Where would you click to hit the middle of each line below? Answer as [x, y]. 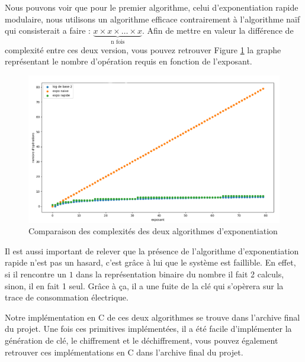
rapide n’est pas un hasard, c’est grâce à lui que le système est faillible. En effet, [150, 262]
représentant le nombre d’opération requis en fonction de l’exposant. [129, 61]
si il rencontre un [36, 274]
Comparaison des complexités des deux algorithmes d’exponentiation [153, 231]
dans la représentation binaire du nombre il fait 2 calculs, [180, 274]
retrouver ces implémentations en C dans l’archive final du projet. [124, 352]
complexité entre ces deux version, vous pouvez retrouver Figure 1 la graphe [143, 49]
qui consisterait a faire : [48, 30]
